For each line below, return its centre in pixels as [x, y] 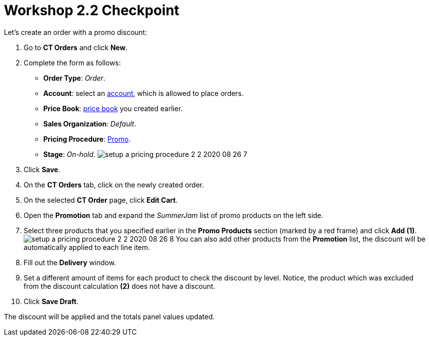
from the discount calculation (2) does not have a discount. [120, 286]
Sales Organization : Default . [90, 124]
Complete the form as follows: [72, 62]
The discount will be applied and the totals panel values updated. [109, 316]
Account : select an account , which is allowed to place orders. [144, 93]
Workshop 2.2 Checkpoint [92, 10]
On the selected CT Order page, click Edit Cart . [101, 200]
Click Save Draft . [51, 301]
